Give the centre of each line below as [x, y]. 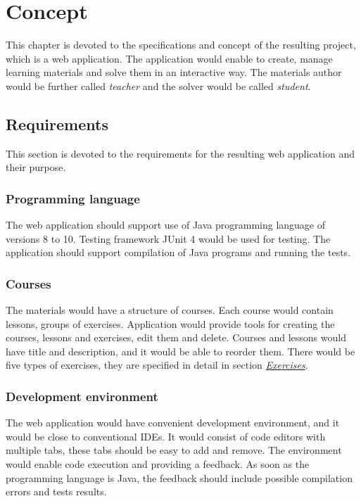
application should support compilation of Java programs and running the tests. [178, 252]
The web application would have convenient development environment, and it [173, 423]
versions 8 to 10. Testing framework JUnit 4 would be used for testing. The [168, 238]
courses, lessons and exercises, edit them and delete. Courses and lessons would [176, 337]
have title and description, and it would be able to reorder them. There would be [180, 351]
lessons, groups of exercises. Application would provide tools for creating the [170, 323]
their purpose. [36, 167]
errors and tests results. [56, 492]
